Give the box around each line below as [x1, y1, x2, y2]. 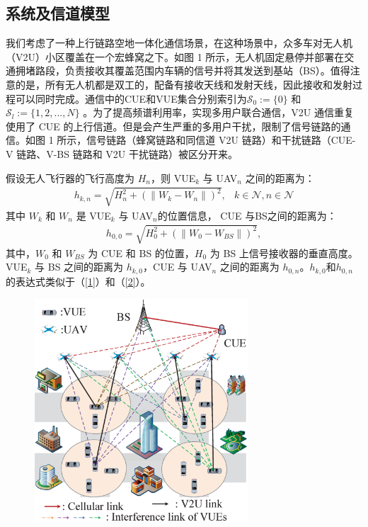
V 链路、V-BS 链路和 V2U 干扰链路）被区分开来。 [6, 146, 238, 161]
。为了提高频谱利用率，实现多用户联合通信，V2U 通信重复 [83, 105, 354, 120]
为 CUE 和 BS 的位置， [88, 245, 195, 260]
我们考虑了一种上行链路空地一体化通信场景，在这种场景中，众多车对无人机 [6, 35, 352, 50]
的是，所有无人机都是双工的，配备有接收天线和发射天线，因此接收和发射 [15, 76, 352, 91]
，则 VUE [150, 170, 196, 185]
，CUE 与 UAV [143, 259, 212, 274]
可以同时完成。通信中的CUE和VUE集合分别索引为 [15, 91, 247, 106]
